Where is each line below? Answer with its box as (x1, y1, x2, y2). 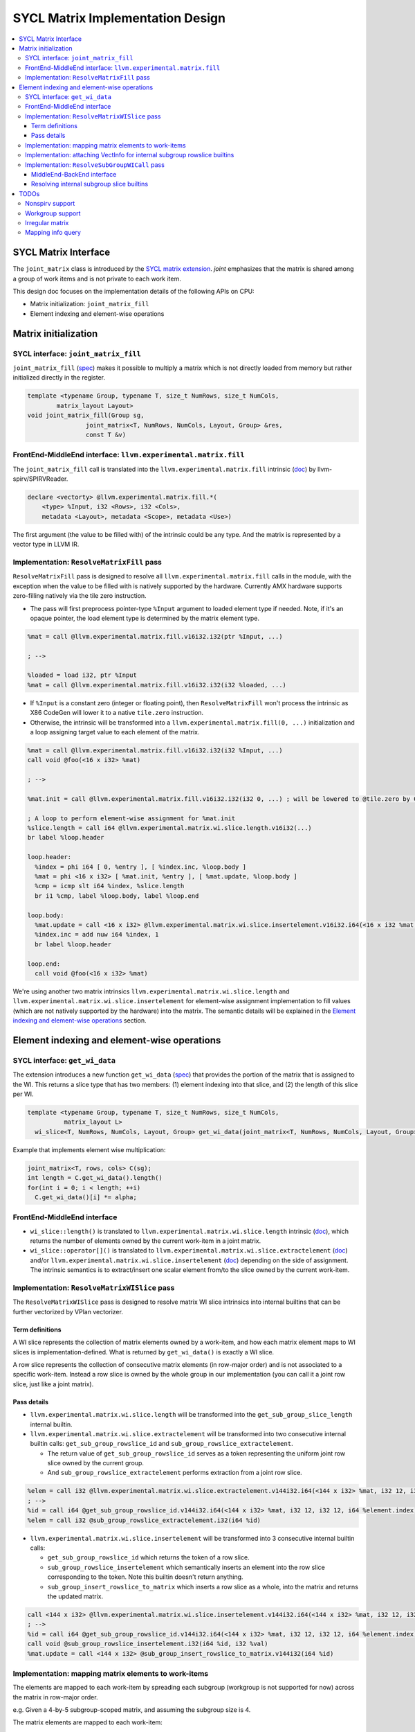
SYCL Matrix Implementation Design (12, 10, 226, 26)
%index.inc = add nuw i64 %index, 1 (35, 930, 159, 939)
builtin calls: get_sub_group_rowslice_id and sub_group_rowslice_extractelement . (30, 1440, 293, 1448)
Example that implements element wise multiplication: (12, 1145, 166, 1154)
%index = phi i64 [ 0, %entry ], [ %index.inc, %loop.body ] (35, 863, 247, 871)
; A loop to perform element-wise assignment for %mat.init (27, 814, 236, 822)
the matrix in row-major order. (12, 1693, 98, 1701)
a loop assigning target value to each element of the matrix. (30, 727, 200, 736)
